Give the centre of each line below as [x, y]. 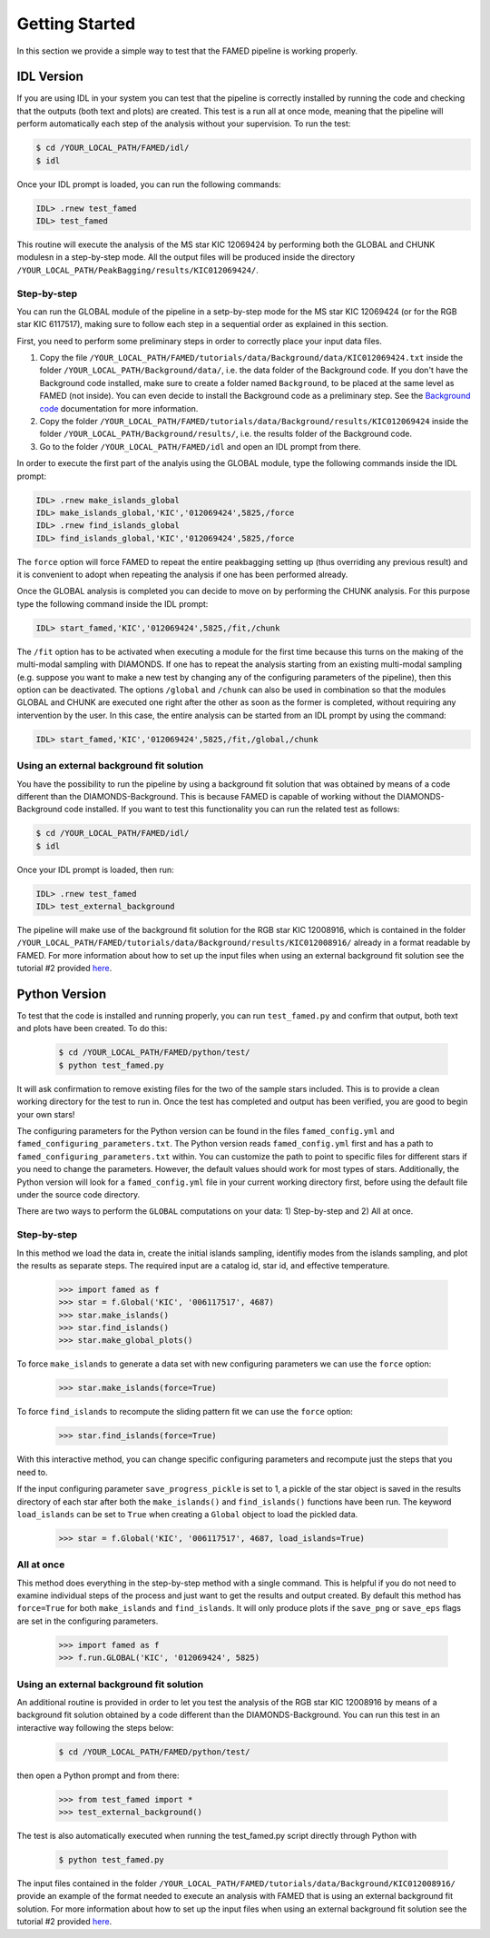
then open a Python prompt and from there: [98, 1775]
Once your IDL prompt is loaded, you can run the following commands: [149, 184]
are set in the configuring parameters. [88, 1621]
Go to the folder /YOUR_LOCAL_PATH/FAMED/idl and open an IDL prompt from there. [201, 446]
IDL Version [50, 77]
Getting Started [76, 24]
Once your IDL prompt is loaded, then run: [95, 870]
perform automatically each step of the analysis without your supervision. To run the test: [184, 124]
